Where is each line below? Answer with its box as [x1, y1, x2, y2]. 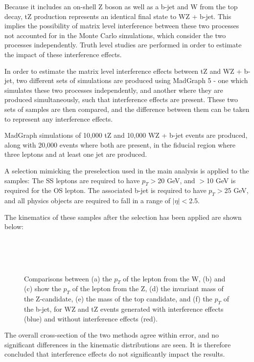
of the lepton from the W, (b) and [123, 273, 226, 283]
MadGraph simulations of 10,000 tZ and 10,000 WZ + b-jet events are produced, [4, 130, 248, 140]
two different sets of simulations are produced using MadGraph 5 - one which [16, 75, 248, 85]
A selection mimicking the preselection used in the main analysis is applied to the [4, 165, 249, 175]
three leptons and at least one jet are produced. [4, 149, 147, 159]
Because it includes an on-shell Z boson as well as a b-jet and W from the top [4, 1, 238, 11]
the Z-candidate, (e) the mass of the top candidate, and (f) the [24, 294, 212, 304]
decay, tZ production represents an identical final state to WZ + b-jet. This [4, 11, 231, 21]
